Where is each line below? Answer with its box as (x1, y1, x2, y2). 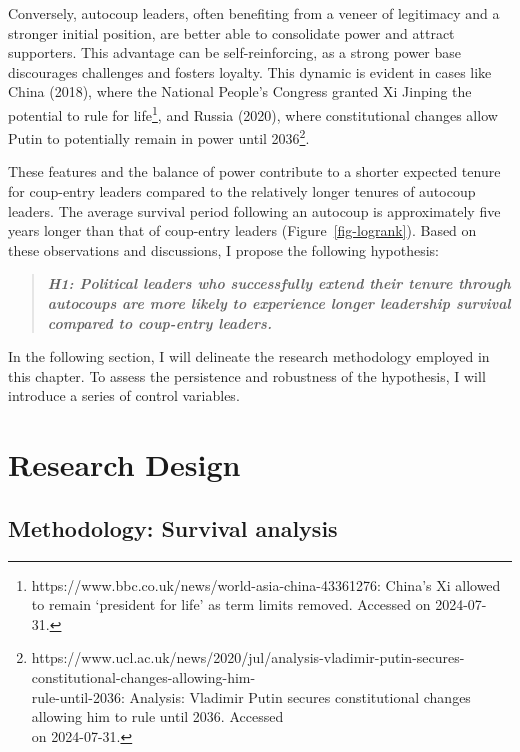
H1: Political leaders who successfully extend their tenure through (47, 273, 511, 294)
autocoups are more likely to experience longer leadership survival (47, 293, 511, 314)
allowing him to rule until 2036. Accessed (31, 706, 284, 727)
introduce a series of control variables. (8, 385, 240, 406)
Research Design (8, 444, 241, 485)
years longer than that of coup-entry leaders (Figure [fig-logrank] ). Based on (8, 220, 477, 241)
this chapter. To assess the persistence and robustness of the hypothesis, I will (8, 365, 486, 386)
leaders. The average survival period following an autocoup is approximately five (8, 200, 501, 221)
